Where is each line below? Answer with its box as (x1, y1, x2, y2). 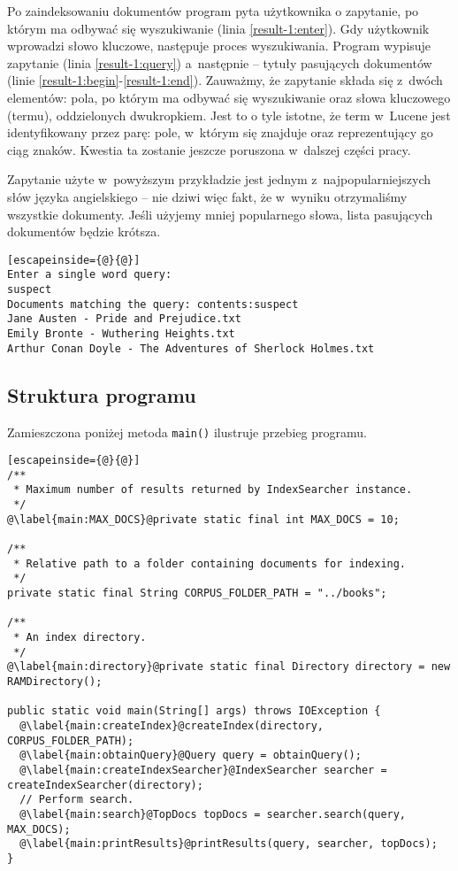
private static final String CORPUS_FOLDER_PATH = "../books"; (7, 587, 387, 600)
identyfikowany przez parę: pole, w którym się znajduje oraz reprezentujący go (7, 123, 433, 142)
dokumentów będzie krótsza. (7, 222, 161, 241)
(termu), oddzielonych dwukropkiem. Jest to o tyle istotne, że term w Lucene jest (7, 105, 451, 124)
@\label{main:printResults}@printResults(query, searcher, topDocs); (19, 837, 438, 851)
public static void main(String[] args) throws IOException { (7, 705, 381, 718)
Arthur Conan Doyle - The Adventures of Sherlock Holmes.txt (7, 342, 375, 355)
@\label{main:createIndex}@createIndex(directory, (19, 719, 324, 732)
